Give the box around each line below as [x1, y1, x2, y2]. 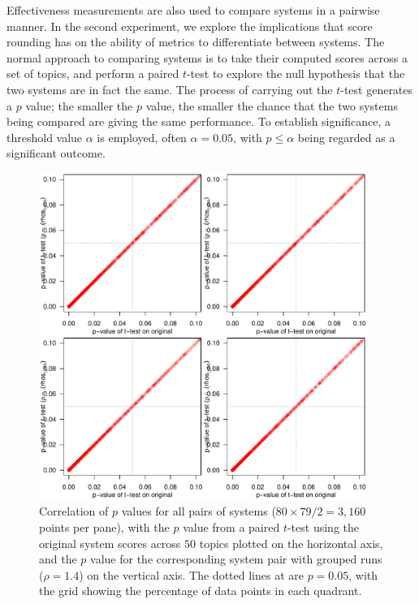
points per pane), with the [39, 518, 170, 535]
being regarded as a [297, 128, 395, 145]
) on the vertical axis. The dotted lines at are [79, 566, 304, 583]
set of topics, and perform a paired [6, 65, 179, 82]
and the [39, 550, 77, 567]
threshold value [6, 128, 83, 145]
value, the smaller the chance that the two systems [145, 97, 398, 114]
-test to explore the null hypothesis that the [186, 65, 405, 82]
